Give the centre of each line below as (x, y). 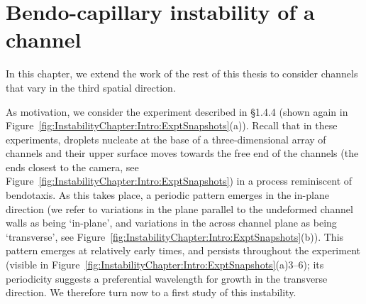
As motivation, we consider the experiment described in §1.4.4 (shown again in (177, 111)
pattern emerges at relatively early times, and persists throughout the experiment (183, 250)
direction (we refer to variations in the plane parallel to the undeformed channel (179, 208)
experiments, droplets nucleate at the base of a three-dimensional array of (166, 139)
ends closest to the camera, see (72, 167)
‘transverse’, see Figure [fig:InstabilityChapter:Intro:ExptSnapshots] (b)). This (175, 236)
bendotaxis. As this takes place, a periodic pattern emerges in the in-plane (167, 195)
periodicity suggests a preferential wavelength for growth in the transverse (167, 278)
